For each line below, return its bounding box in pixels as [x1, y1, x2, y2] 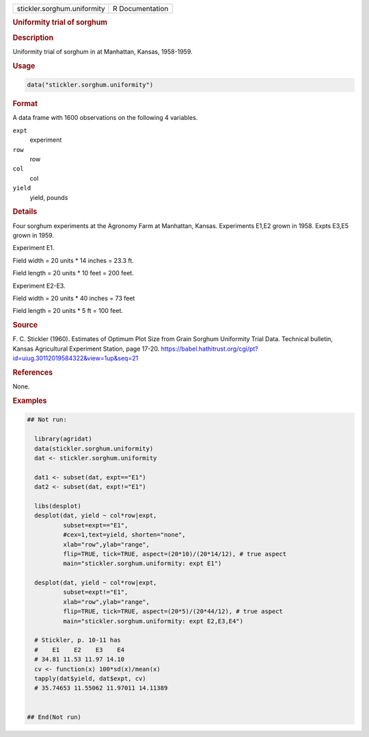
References [12, 367, 53, 377]
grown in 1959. [12, 231, 55, 239]
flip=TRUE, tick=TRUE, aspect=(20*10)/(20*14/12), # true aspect [62, 550, 287, 558]
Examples [12, 396, 47, 405]
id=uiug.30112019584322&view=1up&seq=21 [12, 354, 139, 362]
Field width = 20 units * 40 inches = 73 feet [12, 294, 135, 302]
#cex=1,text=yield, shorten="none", [62, 531, 186, 539]
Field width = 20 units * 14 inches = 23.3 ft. [12, 256, 135, 264]
